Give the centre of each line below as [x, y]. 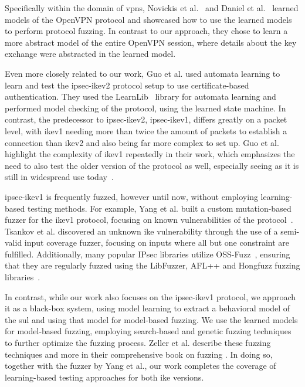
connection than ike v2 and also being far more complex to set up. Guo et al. [142, 142]
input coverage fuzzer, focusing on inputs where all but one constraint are [157, 242]
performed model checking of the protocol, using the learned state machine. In [145, 108]
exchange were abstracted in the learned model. [90, 54]
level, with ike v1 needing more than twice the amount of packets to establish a [146, 130]
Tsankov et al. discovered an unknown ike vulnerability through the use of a [141, 231]
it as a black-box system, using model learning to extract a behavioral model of [148, 308]
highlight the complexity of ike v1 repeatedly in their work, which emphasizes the [150, 154]
